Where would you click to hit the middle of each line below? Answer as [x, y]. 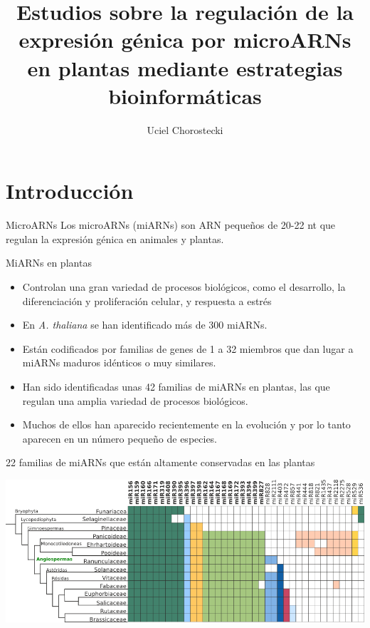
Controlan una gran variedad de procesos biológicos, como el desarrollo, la [184, 287]
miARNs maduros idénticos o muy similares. [119, 362]
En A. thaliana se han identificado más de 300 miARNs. [145, 325]
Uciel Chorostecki [185, 129]
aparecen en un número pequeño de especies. [120, 438]
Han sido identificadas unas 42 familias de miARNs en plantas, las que [176, 386]
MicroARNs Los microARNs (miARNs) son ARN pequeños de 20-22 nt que [171, 225]
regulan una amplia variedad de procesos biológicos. [135, 400]
